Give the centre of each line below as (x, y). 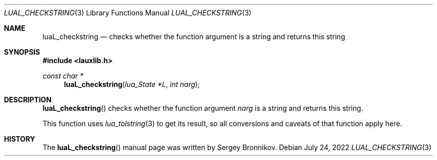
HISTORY (20, 139)
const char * (63, 76)
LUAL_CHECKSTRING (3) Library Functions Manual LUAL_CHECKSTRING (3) (128, 13)
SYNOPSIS (22, 52)
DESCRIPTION (28, 100)
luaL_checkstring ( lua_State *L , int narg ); (132, 84)
